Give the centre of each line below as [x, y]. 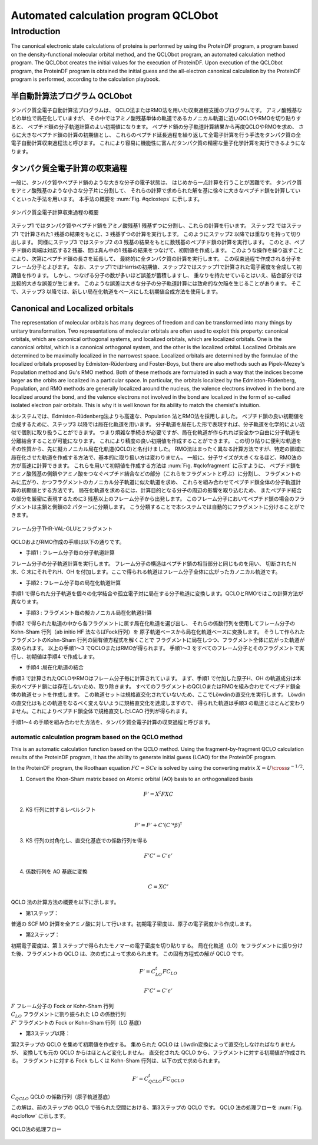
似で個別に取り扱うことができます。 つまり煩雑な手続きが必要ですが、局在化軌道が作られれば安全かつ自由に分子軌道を [156, 432]
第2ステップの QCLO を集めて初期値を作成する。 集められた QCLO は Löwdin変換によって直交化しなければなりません [153, 1044]
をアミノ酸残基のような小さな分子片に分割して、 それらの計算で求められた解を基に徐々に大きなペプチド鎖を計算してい [156, 191]
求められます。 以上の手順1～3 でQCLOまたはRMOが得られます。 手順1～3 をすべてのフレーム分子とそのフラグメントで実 [158, 648]
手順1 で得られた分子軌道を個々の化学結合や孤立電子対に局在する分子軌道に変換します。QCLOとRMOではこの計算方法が [157, 593]
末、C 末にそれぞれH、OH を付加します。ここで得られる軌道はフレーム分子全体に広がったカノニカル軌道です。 [146, 572]
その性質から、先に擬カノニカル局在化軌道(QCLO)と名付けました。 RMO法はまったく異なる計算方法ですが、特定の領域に [158, 449]
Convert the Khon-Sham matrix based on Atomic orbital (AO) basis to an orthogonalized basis [139, 779]
